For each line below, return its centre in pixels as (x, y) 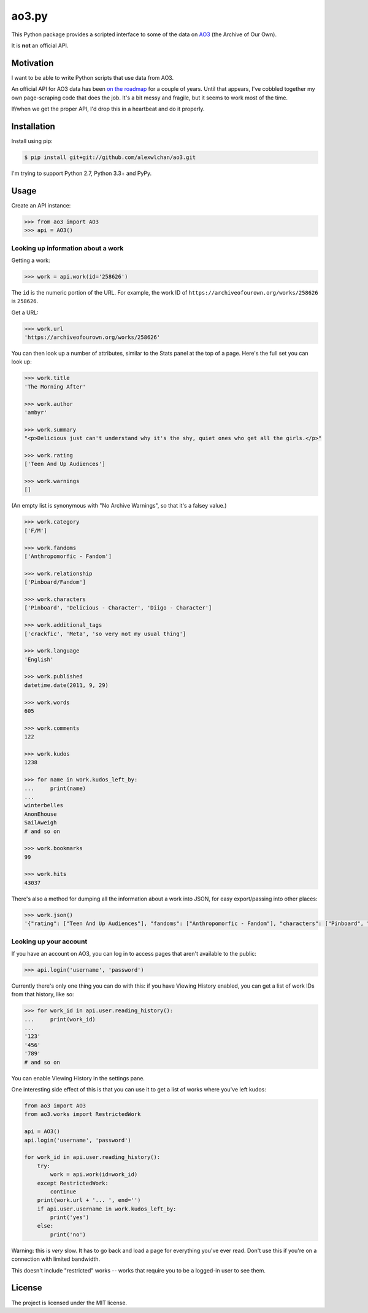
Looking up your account (49, 941)
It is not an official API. (40, 45)
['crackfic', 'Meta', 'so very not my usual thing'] (105, 633)
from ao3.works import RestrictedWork (82, 1114)
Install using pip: (32, 141)
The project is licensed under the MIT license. (69, 1303)
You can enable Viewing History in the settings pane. (78, 1078)
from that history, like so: (43, 994)
